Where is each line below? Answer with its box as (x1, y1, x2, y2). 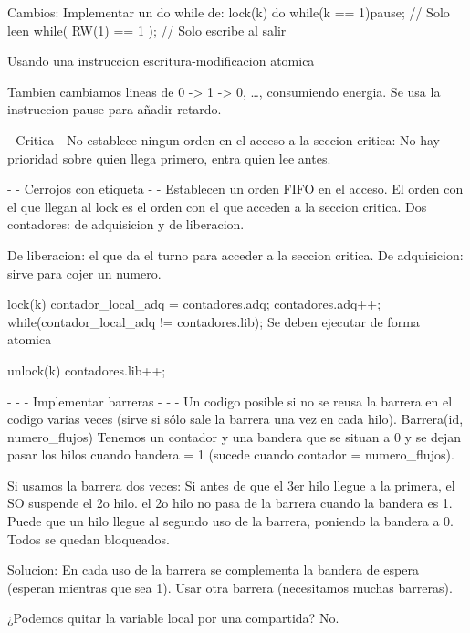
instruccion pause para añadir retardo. (7, 100, 222, 119)
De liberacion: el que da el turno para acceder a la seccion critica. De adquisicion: (7, 245, 464, 264)
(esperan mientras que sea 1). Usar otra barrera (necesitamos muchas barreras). (7, 577, 453, 596)
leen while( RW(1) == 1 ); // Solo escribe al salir (7, 20, 287, 39)
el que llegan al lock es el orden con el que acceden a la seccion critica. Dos (7, 196, 427, 216)
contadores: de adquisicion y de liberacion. (7, 215, 245, 234)
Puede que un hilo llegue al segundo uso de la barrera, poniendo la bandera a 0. (7, 512, 454, 531)
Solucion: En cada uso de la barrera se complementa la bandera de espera (7, 560, 419, 579)
